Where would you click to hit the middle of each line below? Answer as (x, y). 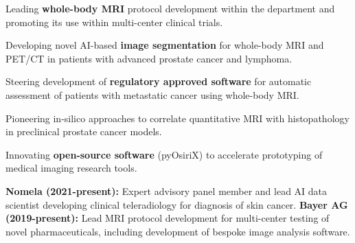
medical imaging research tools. (71, 168)
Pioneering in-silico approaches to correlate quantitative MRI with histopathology (177, 118)
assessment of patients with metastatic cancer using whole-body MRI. (152, 94)
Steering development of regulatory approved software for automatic (159, 81)
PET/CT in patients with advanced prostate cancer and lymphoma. (149, 58)
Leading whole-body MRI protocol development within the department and (170, 8)
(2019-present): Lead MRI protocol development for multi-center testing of (168, 218)
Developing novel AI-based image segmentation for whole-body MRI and (165, 45)
